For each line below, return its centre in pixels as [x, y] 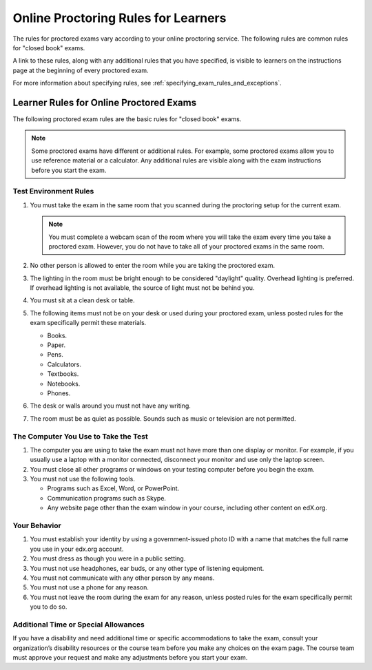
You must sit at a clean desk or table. [82, 300]
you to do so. [49, 607]
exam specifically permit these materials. [88, 323]
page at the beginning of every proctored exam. [81, 70]
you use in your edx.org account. [77, 549]
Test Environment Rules [53, 191]
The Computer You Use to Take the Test [80, 436]
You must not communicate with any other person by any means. [122, 578]
